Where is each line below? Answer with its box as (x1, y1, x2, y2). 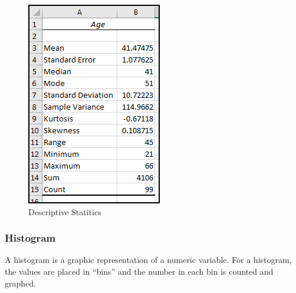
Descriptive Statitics (28, 205, 101, 218)
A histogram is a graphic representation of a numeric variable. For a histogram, (5, 254, 292, 266)
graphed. (5, 276, 36, 289)
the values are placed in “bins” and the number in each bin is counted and (5, 265, 274, 277)
